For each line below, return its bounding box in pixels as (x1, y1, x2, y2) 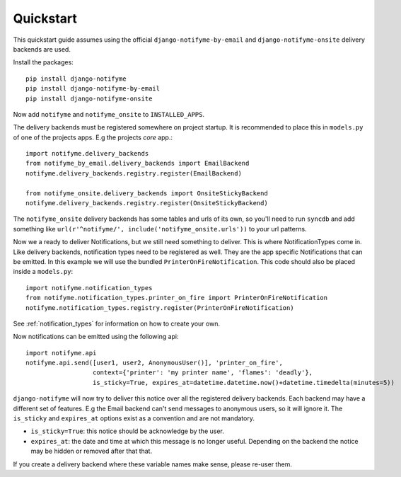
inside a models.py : (13, 268, 74, 276)
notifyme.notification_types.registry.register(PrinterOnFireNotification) (25, 304, 294, 311)
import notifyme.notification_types (25, 284, 153, 292)
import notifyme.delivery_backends (25, 149, 149, 158)
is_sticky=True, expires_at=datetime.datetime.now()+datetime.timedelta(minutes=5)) (92, 379, 395, 386)
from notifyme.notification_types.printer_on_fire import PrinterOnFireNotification (25, 294, 328, 302)
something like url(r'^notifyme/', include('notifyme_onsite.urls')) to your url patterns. (13, 224, 307, 233)
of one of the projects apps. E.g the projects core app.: (13, 133, 173, 142)
